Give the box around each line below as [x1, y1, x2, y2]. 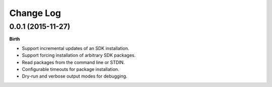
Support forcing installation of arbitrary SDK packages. [22, 52, 136, 58]
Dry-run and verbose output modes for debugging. [22, 73, 128, 79]
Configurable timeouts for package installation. [22, 66, 119, 72]
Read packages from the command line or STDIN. [22, 59, 125, 65]
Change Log [9, 7, 61, 18]
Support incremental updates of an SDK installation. [22, 45, 129, 51]
